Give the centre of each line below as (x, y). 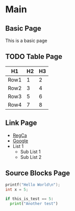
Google (20, 141)
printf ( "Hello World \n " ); (33, 185)
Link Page (21, 123)
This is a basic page (26, 40)
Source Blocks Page (38, 173)
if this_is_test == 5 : (29, 199)
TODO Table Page (34, 57)
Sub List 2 (31, 157)
